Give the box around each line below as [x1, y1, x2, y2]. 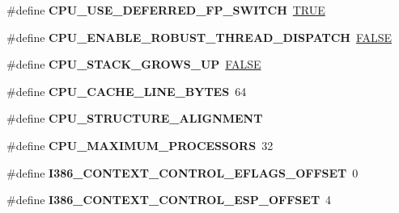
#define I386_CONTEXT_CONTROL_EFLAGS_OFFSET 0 [6, 164, 359, 181]
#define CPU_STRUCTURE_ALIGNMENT [6, 110, 263, 127]
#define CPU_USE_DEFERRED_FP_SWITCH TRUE [6, 2, 325, 18]
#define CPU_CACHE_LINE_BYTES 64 [6, 82, 247, 99]
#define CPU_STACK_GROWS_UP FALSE [6, 56, 261, 73]
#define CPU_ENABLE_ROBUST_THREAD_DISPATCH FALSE [6, 28, 393, 45]
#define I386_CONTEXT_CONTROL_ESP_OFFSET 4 [6, 191, 332, 208]
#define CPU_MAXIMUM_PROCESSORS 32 [6, 136, 274, 153]
